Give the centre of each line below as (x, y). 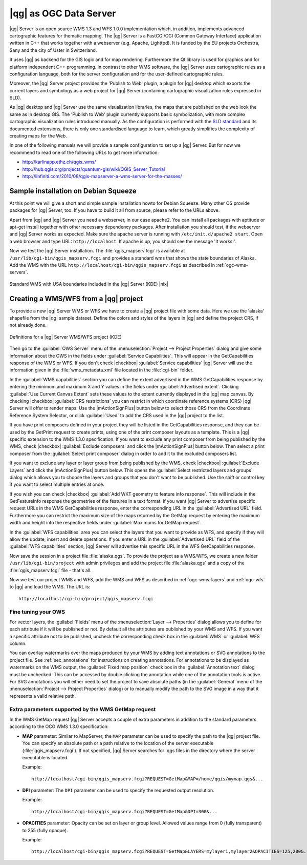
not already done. (28, 325)
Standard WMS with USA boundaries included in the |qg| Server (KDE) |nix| (89, 284)
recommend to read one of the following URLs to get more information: (84, 152)
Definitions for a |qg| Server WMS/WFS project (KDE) (66, 337)
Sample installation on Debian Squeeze (73, 191)
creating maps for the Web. (38, 136)
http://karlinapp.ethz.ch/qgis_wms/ (59, 162)
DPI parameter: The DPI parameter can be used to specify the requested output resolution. (118, 791)
